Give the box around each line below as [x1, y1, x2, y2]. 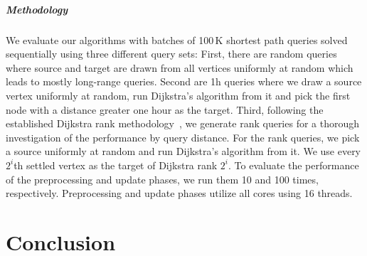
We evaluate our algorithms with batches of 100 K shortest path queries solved [6, 32, 348, 47]
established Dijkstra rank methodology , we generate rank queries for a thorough [6, 116, 360, 131]
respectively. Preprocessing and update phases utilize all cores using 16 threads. [6, 186, 353, 201]
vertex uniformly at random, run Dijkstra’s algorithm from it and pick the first [6, 87, 351, 102]
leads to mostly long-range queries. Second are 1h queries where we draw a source [6, 74, 362, 89]
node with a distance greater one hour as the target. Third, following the [6, 102, 324, 117]
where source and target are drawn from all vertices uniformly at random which [6, 60, 353, 75]
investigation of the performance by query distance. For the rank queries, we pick [6, 129, 360, 144]
